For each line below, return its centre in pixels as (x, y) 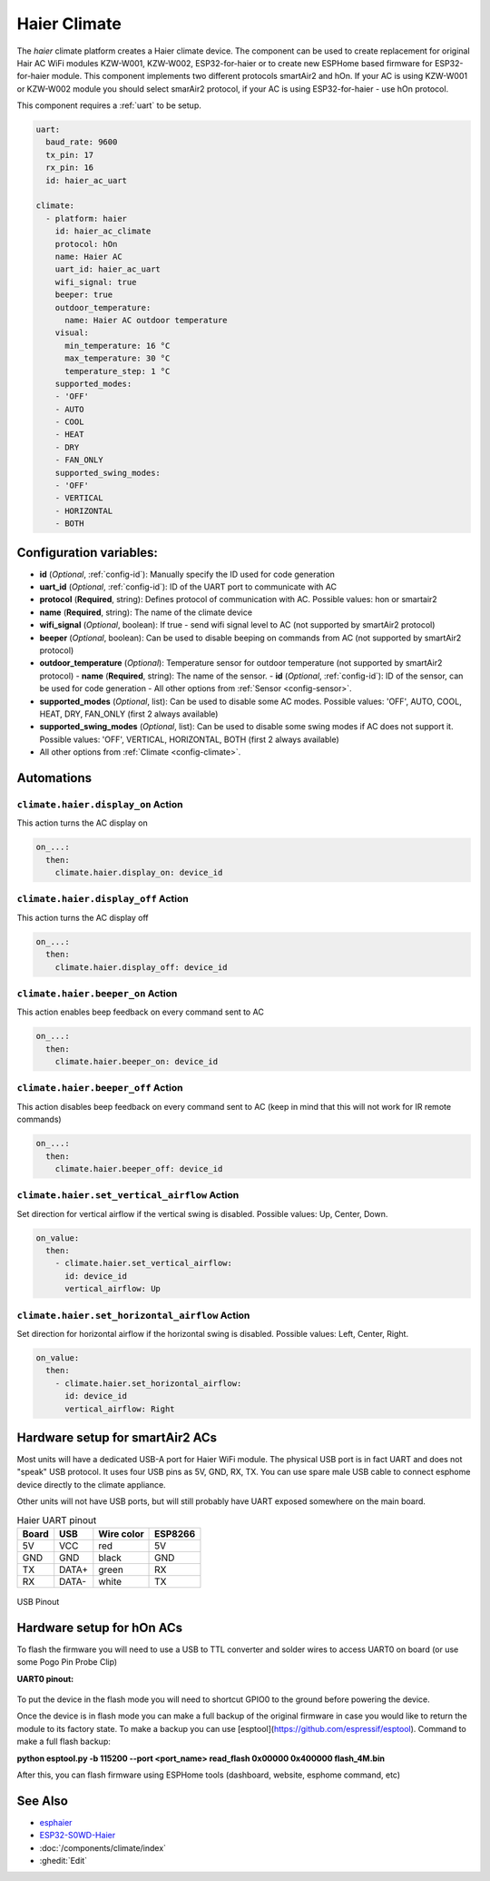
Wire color (121, 1533)
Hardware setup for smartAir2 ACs (117, 1437)
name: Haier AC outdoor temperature (146, 320)
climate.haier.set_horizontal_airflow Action (133, 1315)
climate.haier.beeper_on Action (97, 993)
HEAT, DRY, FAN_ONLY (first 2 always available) (129, 714)
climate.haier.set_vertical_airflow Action (128, 1195)
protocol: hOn (86, 244)
